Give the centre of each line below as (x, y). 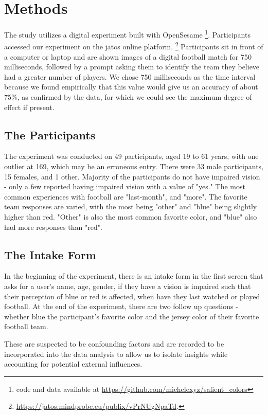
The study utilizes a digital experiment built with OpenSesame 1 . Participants (127, 34)
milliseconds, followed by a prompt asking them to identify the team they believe (132, 67)
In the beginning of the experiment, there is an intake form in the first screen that (134, 276)
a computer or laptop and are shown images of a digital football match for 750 (128, 56)
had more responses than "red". (53, 227)
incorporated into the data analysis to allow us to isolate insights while (116, 354)
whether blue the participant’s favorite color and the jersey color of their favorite (132, 316)
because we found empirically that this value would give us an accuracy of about (131, 87)
